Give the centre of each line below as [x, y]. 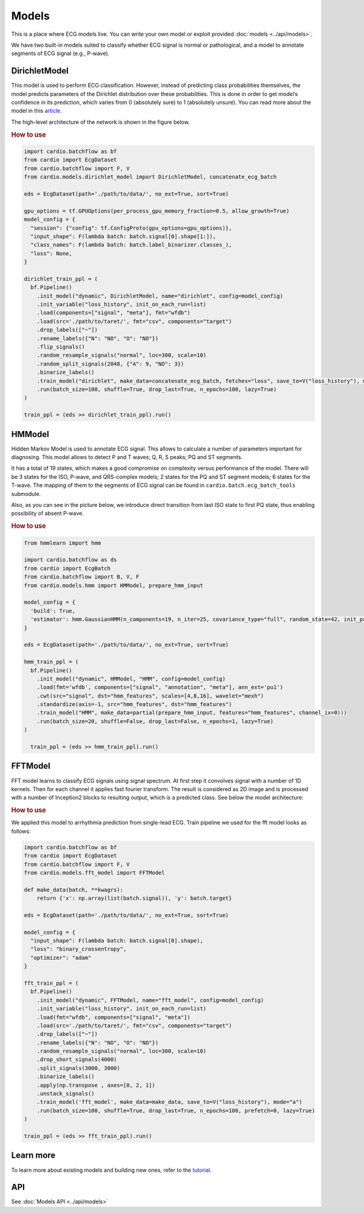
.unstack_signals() [66, 1094]
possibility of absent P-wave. [48, 514]
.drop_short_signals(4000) [77, 1060]
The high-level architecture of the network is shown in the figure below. [101, 122]
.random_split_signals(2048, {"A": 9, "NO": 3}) [110, 364]
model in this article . [36, 111]
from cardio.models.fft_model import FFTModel [94, 872]
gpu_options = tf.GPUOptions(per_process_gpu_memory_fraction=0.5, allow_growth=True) [157, 211]
